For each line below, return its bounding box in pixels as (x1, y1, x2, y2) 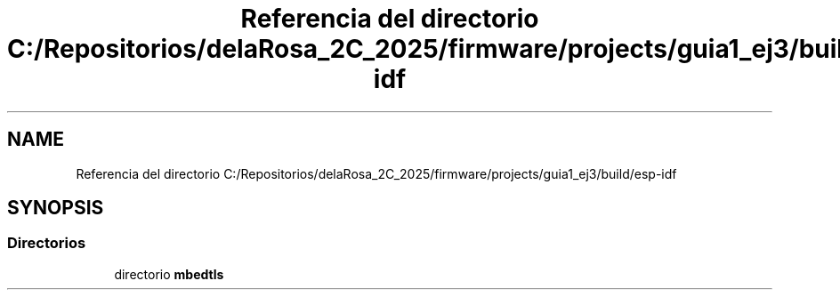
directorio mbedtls (114, 266, 224, 282)
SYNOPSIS (7, 197, 104, 220)
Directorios (7, 234, 86, 253)
